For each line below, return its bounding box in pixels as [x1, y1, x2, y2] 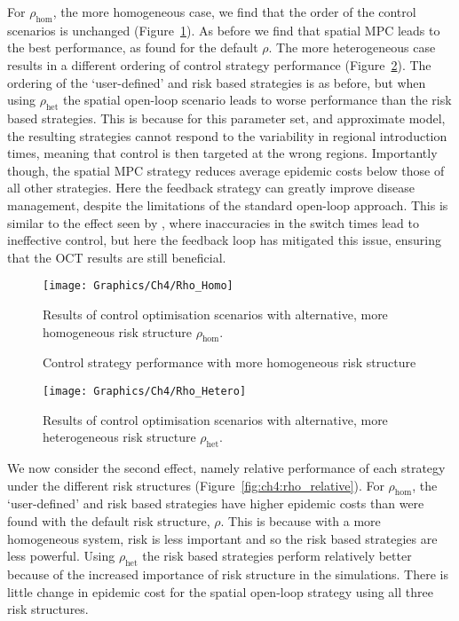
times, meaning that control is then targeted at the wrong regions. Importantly [7, 144, 438, 162]
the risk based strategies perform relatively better [142, 546, 412, 565]
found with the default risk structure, [7, 511, 210, 530]
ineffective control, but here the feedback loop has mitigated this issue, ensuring [7, 231, 441, 249]
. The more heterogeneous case [268, 38, 436, 57]
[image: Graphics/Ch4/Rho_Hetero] [43, 384, 247, 397]
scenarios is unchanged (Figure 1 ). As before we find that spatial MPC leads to [7, 20, 440, 39]
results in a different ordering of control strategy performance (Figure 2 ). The [7, 55, 431, 74]
